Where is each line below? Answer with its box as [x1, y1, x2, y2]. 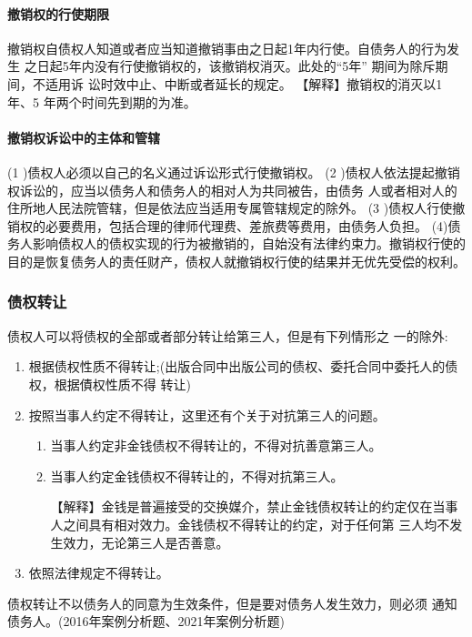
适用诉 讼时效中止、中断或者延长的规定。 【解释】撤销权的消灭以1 [45, 74, 443, 93]
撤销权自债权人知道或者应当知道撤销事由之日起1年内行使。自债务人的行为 [7, 38, 447, 57]
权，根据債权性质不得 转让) [28, 374, 191, 393]
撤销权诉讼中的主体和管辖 [7, 127, 160, 147]
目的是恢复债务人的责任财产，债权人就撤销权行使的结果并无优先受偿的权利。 [7, 251, 466, 270]
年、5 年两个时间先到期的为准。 [7, 92, 196, 111]
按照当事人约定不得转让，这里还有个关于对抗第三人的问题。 [28, 405, 386, 424]
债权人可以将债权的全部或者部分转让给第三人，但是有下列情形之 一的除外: [7, 326, 448, 345]
